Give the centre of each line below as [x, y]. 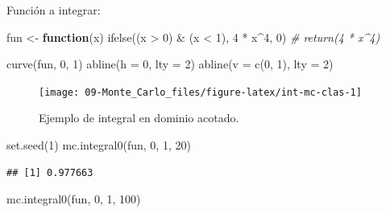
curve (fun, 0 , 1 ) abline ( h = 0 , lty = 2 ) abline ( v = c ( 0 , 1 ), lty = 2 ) [170, 64]
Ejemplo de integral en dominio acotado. [139, 118]
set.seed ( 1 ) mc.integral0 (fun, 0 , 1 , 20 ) [99, 145]
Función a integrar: [54, 10]
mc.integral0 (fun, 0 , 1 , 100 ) [74, 199]
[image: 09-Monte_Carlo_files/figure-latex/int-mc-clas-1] [200, 92]
